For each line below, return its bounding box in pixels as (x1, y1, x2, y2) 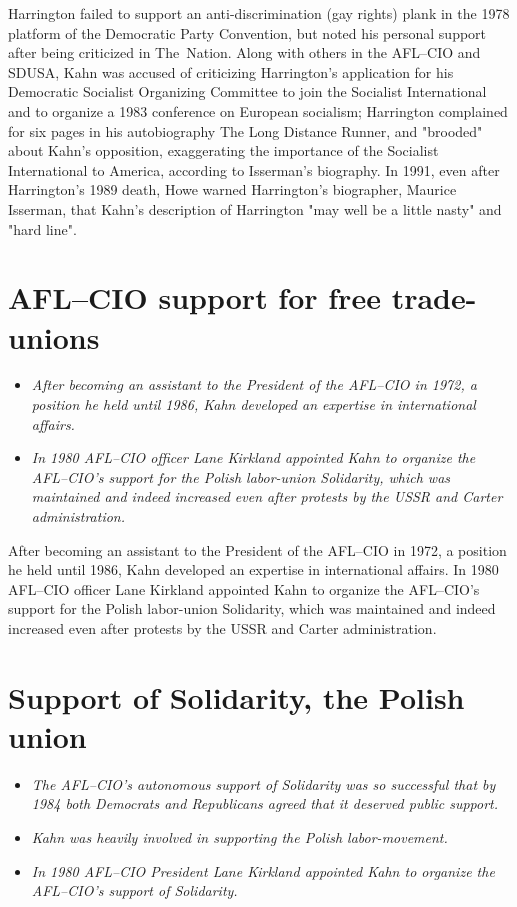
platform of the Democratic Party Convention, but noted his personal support (8, 22, 487, 43)
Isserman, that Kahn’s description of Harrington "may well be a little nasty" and (8, 198, 502, 219)
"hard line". (8, 218, 77, 239)
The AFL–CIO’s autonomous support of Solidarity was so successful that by (31, 773, 496, 794)
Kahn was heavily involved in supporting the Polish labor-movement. (31, 827, 448, 848)
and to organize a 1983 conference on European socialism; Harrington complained (8, 100, 508, 121)
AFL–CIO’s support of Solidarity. (31, 880, 238, 901)
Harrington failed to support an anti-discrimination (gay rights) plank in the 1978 (8, 3, 510, 23)
